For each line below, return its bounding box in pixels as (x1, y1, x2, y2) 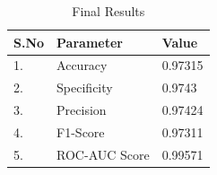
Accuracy (56, 56, 108, 74)
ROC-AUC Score (56, 144, 150, 163)
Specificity (56, 78, 113, 97)
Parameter (56, 32, 123, 51)
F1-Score (56, 122, 105, 141)
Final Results (72, 2, 145, 20)
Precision (56, 101, 107, 119)
